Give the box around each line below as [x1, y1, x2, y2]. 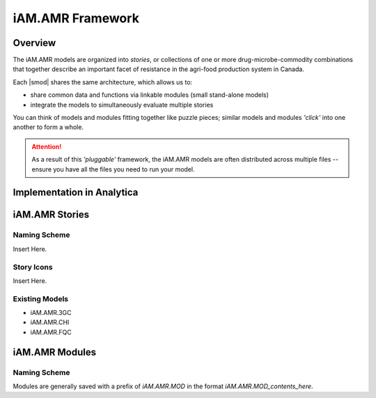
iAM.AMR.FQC [30, 328, 72, 336]
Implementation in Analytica [13, 187, 139, 199]
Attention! [31, 142, 62, 151]
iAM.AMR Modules [13, 346, 97, 358]
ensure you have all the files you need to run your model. [31, 164, 195, 174]
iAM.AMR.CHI [30, 318, 70, 327]
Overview [13, 37, 56, 49]
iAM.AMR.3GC [30, 309, 72, 317]
